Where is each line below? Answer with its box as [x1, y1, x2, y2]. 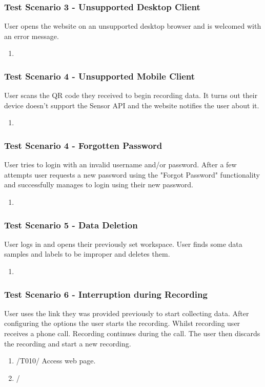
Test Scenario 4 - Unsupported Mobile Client [4, 69, 195, 82]
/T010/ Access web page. [16, 355, 96, 366]
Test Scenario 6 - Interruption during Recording [4, 287, 208, 300]
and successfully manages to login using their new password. [4, 179, 193, 190]
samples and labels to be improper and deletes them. [4, 248, 170, 259]
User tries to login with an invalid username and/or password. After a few [4, 159, 237, 170]
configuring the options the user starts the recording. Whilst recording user [4, 318, 240, 328]
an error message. [4, 30, 59, 41]
